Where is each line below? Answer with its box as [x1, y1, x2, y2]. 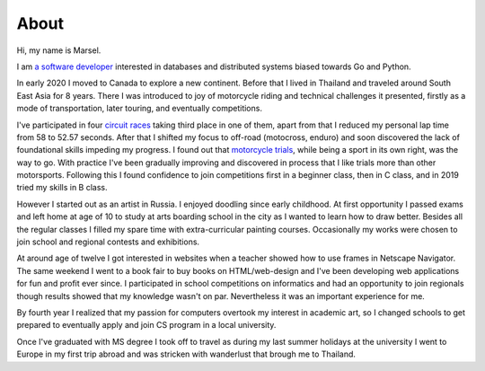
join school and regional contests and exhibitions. [16, 236, 200, 247]
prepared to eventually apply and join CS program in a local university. [16, 320, 277, 331]
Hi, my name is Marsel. [16, 45, 101, 56]
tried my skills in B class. [16, 182, 108, 193]
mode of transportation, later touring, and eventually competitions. [16, 103, 262, 114]
